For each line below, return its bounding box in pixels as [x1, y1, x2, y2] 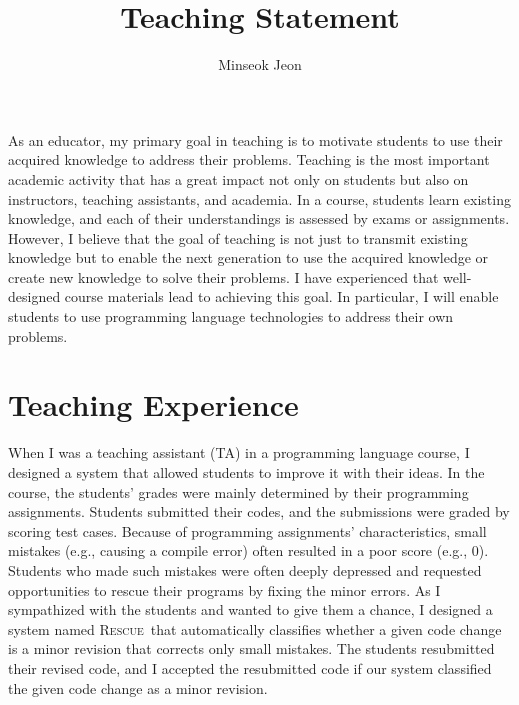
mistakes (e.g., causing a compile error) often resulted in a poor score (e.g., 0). [8, 540, 489, 561]
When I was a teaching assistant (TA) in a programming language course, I [8, 442, 470, 463]
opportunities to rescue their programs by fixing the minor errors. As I [8, 579, 441, 600]
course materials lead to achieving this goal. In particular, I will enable [64, 286, 499, 307]
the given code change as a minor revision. [8, 677, 268, 698]
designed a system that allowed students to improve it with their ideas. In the [8, 461, 485, 482]
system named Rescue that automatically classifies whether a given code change [8, 618, 502, 639]
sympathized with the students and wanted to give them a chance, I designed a [8, 599, 493, 620]
